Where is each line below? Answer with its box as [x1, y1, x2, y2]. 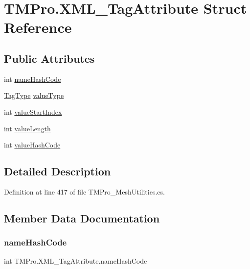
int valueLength [4, 123, 51, 133]
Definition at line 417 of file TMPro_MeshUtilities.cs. [4, 186, 165, 196]
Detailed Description [4, 164, 111, 179]
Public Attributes [4, 50, 95, 66]
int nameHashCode [4, 73, 61, 84]
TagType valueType [4, 90, 64, 100]
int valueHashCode [4, 140, 61, 150]
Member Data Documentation [4, 210, 160, 225]
